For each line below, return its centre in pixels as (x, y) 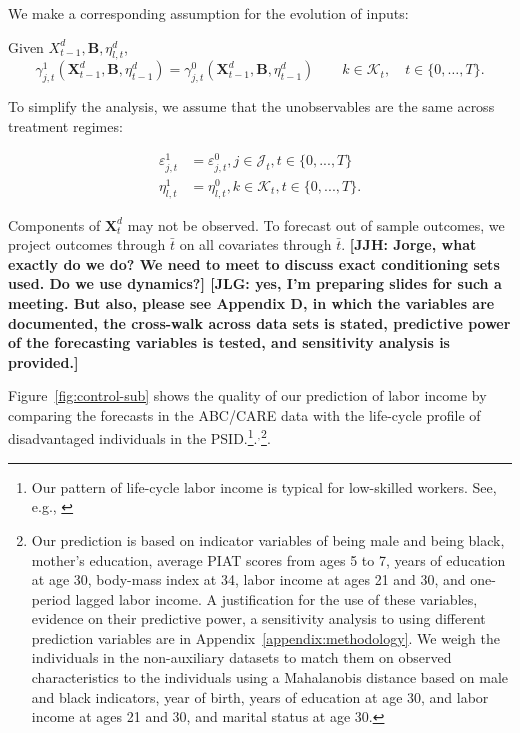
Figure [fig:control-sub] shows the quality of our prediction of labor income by (247, 395)
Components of (54, 224)
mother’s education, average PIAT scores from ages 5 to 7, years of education (268, 559)
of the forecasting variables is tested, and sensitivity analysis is (229, 342)
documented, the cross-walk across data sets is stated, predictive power (259, 322)
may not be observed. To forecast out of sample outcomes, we (316, 224)
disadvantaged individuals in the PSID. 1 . (133, 437)
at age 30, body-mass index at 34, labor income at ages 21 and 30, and (248, 579)
